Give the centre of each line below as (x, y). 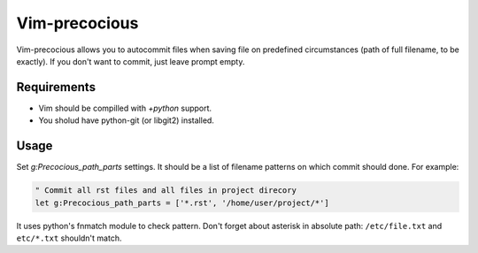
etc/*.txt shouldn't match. (69, 238)
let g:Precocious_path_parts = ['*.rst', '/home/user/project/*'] (182, 203)
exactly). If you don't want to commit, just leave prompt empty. (131, 61)
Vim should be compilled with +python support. (125, 108)
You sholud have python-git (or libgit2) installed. (126, 120)
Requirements (56, 87)
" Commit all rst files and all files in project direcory (166, 191)
